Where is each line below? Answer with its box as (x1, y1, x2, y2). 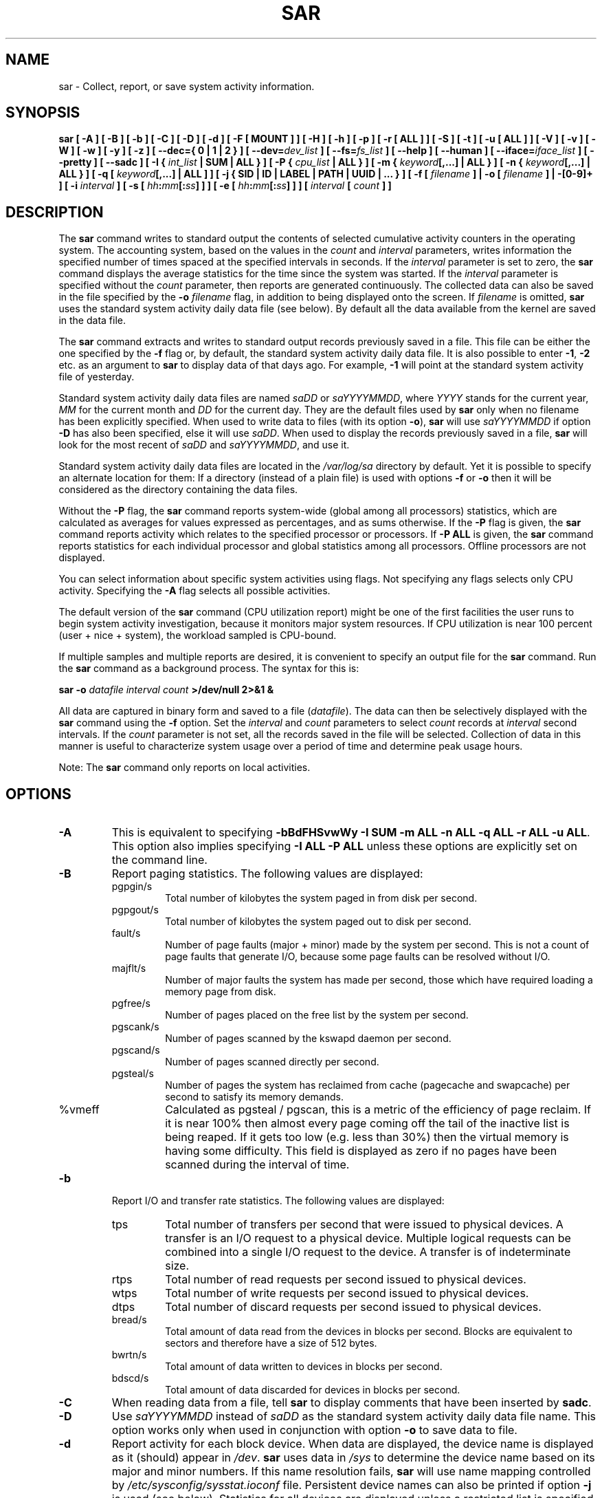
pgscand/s (111, 1044, 160, 1056)
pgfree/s (111, 997, 150, 1010)
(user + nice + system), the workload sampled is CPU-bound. (58, 629, 337, 642)
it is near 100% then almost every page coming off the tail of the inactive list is (165, 1116, 570, 1131)
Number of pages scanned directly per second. (165, 1056, 379, 1068)
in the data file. (58, 314, 126, 327)
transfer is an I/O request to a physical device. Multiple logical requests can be (165, 1231, 571, 1246)
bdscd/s (111, 1372, 149, 1385)
